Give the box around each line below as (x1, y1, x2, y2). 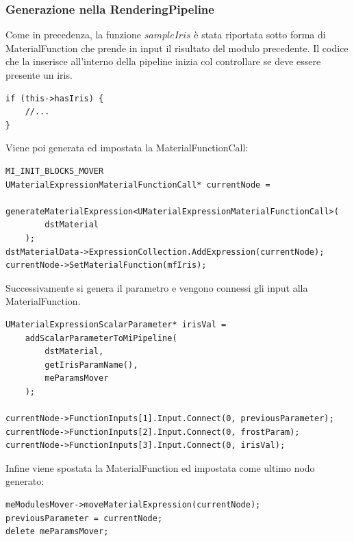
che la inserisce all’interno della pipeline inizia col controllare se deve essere (5, 54, 321, 68)
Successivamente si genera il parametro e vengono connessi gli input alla (5, 280, 308, 294)
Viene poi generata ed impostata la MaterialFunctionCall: (5, 140, 249, 155)
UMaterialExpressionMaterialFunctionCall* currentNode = (5, 179, 270, 190)
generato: (5, 474, 45, 488)
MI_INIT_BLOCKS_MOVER (5, 166, 104, 176)
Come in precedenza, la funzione (5, 27, 141, 42)
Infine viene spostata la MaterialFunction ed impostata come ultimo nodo (5, 460, 315, 475)
